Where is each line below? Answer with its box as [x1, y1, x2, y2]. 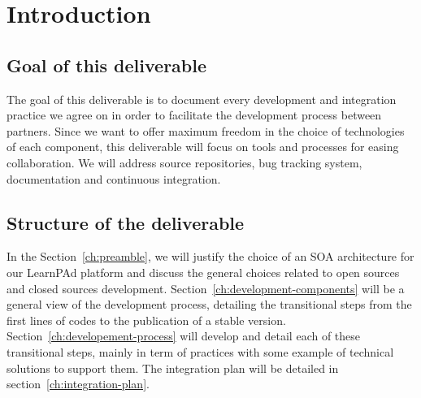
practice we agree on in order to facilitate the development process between [7, 106, 382, 123]
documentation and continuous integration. [7, 170, 221, 187]
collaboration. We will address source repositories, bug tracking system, [7, 154, 362, 171]
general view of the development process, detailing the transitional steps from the [7, 296, 412, 313]
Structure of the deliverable [7, 210, 245, 235]
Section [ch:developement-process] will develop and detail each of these [7, 327, 361, 344]
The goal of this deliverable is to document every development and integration [7, 90, 397, 107]
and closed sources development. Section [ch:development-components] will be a [7, 279, 405, 296]
